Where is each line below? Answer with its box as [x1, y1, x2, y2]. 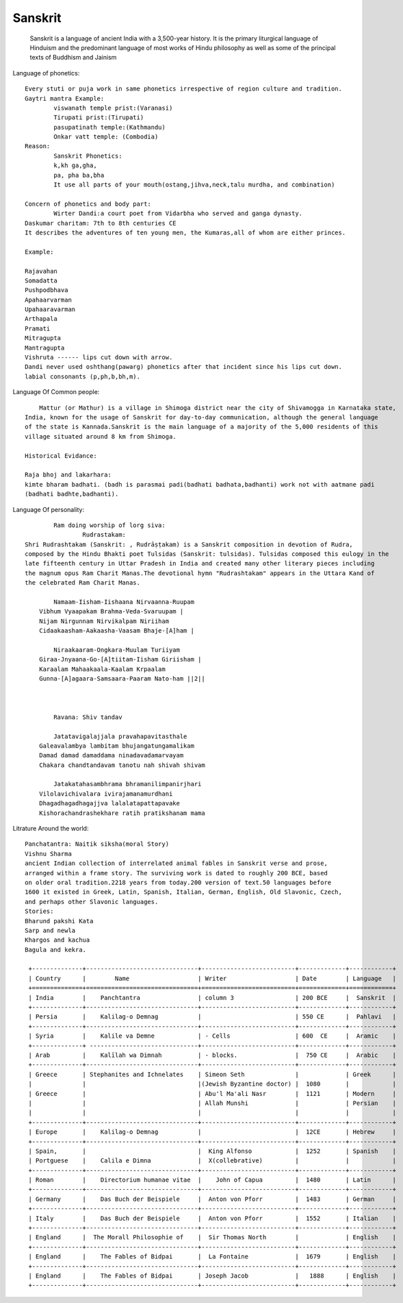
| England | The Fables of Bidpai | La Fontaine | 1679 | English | [28, 1253, 397, 1261]
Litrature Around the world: [12, 825, 89, 833]
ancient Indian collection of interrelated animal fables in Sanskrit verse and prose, [25, 860, 328, 867]
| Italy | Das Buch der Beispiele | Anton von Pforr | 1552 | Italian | [28, 1214, 397, 1222]
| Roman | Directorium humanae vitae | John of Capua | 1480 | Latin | [28, 1176, 397, 1184]
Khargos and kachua [25, 936, 90, 944]
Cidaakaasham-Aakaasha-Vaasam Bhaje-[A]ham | [38, 627, 195, 635]
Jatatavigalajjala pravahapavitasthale [53, 732, 187, 740]
